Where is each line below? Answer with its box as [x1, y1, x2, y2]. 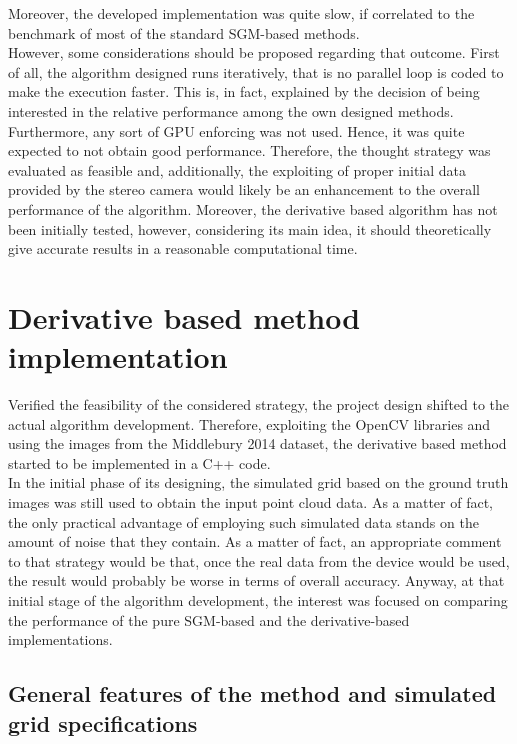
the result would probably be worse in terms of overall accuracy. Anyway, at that [8, 570, 505, 591]
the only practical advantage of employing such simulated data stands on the [8, 511, 479, 532]
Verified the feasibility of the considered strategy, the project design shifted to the [8, 394, 510, 415]
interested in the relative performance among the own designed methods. [8, 100, 454, 121]
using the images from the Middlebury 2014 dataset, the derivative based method [8, 433, 507, 454]
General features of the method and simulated [8, 678, 497, 709]
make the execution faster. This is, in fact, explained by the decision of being [8, 81, 480, 102]
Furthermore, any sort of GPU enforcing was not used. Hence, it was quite [8, 120, 465, 141]
